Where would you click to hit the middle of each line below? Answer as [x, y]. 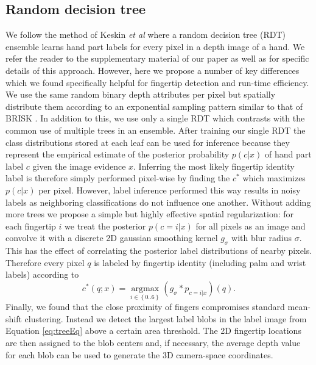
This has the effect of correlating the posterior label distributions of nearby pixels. [159, 251]
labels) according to [42, 274]
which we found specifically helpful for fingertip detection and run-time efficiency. [157, 82]
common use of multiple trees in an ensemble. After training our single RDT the [156, 130]
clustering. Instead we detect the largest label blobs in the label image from [166, 318]
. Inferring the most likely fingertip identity [214, 166]
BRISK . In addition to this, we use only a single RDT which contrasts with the [155, 118]
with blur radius [262, 238]
